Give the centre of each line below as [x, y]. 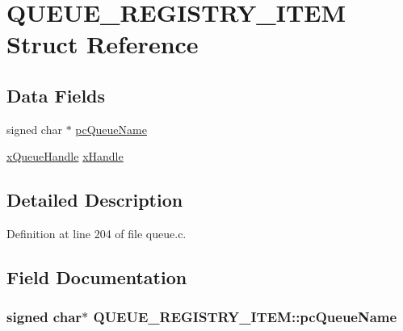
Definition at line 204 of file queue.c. [97, 234]
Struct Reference [103, 44]
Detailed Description [95, 200]
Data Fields [56, 95]
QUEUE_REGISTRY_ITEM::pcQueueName [245, 317]
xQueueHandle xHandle [65, 156]
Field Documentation [97, 277]
